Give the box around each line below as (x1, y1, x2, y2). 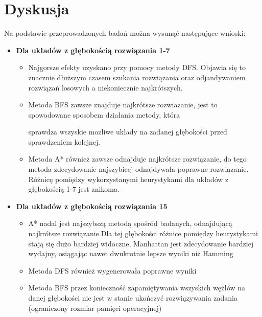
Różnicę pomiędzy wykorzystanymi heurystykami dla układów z (28, 173, 229, 184)
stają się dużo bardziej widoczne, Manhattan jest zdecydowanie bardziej (28, 238, 254, 248)
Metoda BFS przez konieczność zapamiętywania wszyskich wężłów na (28, 282, 246, 293)
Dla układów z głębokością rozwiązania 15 (16, 200, 168, 211)
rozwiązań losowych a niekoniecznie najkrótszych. (28, 82, 183, 93)
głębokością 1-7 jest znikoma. (28, 184, 120, 194)
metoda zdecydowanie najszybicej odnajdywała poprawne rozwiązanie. (28, 164, 249, 174)
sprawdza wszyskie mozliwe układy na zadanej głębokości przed (28, 126, 227, 137)
